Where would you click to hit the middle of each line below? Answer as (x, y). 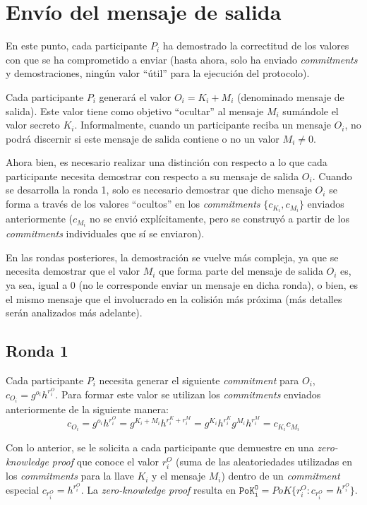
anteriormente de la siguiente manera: (87, 409)
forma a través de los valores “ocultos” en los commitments (133, 204)
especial (23, 489)
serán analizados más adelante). (74, 313)
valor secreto (33, 125)
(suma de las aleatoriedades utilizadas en (264, 462)
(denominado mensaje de (291, 96)
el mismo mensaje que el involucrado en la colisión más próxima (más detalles (174, 298)
